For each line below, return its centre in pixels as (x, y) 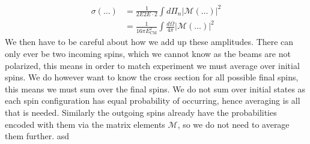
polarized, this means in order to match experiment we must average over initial (152, 65)
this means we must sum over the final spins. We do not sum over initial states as (155, 88)
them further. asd (37, 136)
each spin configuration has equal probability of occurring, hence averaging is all (153, 100)
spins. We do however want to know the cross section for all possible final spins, (152, 77)
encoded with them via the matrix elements (85, 124)
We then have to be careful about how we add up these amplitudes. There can (149, 42)
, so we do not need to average (233, 124)
